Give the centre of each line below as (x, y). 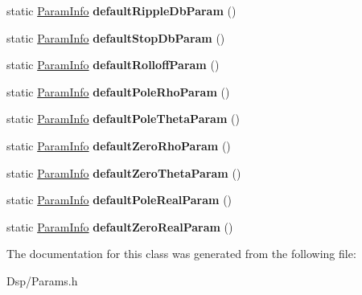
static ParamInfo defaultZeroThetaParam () (124, 172)
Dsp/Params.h (42, 280)
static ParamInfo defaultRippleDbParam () (121, 10)
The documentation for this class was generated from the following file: (181, 254)
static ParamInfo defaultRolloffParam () (113, 65)
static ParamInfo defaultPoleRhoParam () (118, 91)
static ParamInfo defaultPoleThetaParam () (123, 119)
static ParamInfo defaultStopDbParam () (116, 37)
